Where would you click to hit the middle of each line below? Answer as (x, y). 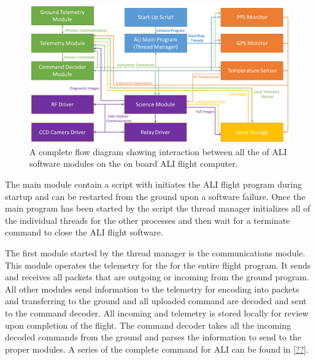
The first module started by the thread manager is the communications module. (155, 253)
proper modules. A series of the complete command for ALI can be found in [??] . (157, 349)
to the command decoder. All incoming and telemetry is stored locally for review (157, 312)
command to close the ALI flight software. (84, 232)
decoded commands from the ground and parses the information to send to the (153, 337)
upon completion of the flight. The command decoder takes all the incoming (148, 325)
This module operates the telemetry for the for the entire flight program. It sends (158, 265)
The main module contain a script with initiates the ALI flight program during (153, 184)
